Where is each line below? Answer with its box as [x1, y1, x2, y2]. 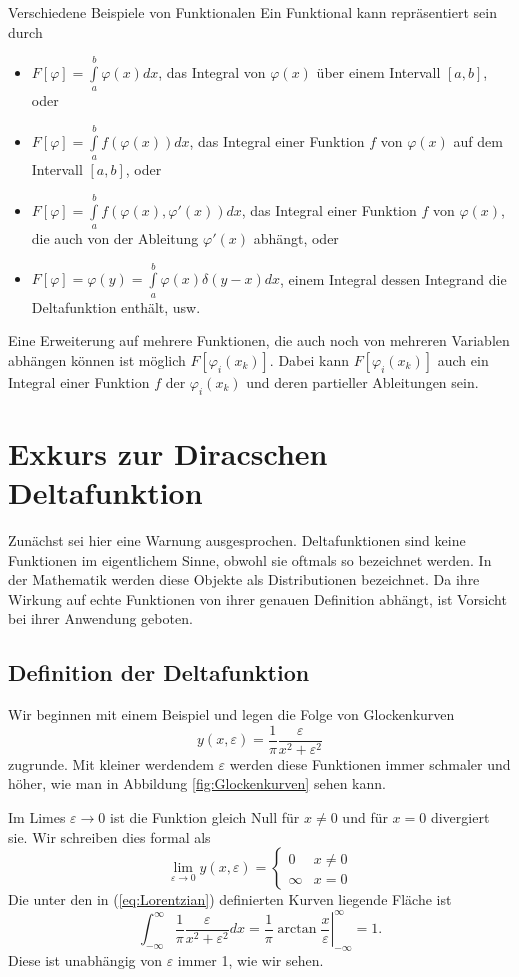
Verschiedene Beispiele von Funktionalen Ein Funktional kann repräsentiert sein [8, 2, 497, 22]
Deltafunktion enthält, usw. [31, 296, 201, 317]
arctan [277, 922, 317, 937]
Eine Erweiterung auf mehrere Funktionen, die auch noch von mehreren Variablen [8, 330, 510, 351]
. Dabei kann [269, 349, 350, 370]
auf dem [453, 130, 503, 151]
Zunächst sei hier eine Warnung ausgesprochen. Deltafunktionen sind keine [8, 530, 466, 551]
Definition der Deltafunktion [8, 657, 310, 688]
